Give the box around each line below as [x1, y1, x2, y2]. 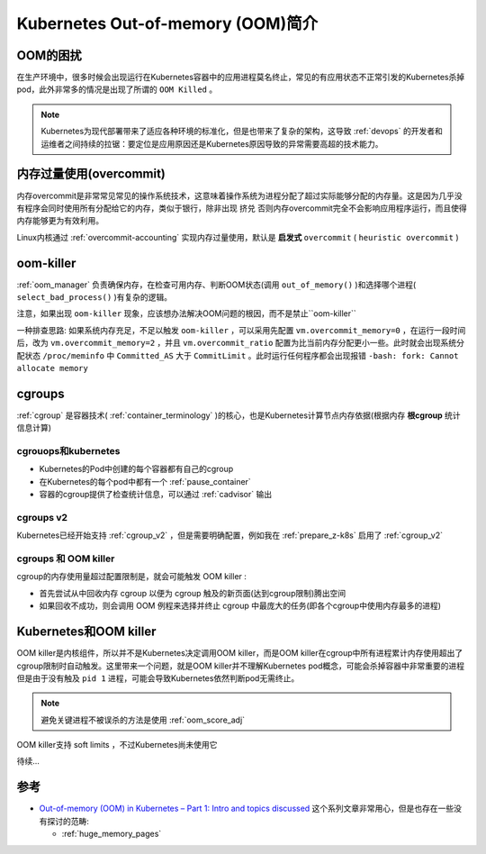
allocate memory [16, 363, 89, 373]
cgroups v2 [16, 511, 67, 523]
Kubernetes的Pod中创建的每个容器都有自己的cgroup [39, 464, 234, 475]
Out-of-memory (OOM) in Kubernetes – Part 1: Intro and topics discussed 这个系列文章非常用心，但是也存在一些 [39, 803, 454, 814]
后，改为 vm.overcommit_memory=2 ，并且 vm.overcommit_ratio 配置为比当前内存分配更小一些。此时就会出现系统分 [16, 338, 465, 349]
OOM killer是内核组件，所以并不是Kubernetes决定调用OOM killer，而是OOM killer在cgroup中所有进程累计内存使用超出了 [16, 648, 463, 659]
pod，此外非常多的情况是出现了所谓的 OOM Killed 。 [16, 84, 218, 95]
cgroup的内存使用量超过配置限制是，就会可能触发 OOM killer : [16, 571, 247, 582]
